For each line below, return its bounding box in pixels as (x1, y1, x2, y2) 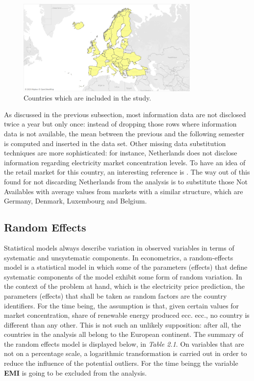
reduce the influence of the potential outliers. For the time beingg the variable (4, 358, 238, 368)
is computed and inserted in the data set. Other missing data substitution (4, 138, 226, 148)
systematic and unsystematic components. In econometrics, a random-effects (4, 252, 233, 262)
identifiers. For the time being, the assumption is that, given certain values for (4, 300, 239, 310)
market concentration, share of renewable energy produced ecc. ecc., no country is (4, 310, 250, 320)
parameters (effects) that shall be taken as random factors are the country (4, 290, 227, 301)
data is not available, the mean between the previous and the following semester (4, 128, 245, 138)
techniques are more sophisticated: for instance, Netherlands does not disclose (4, 148, 237, 158)
